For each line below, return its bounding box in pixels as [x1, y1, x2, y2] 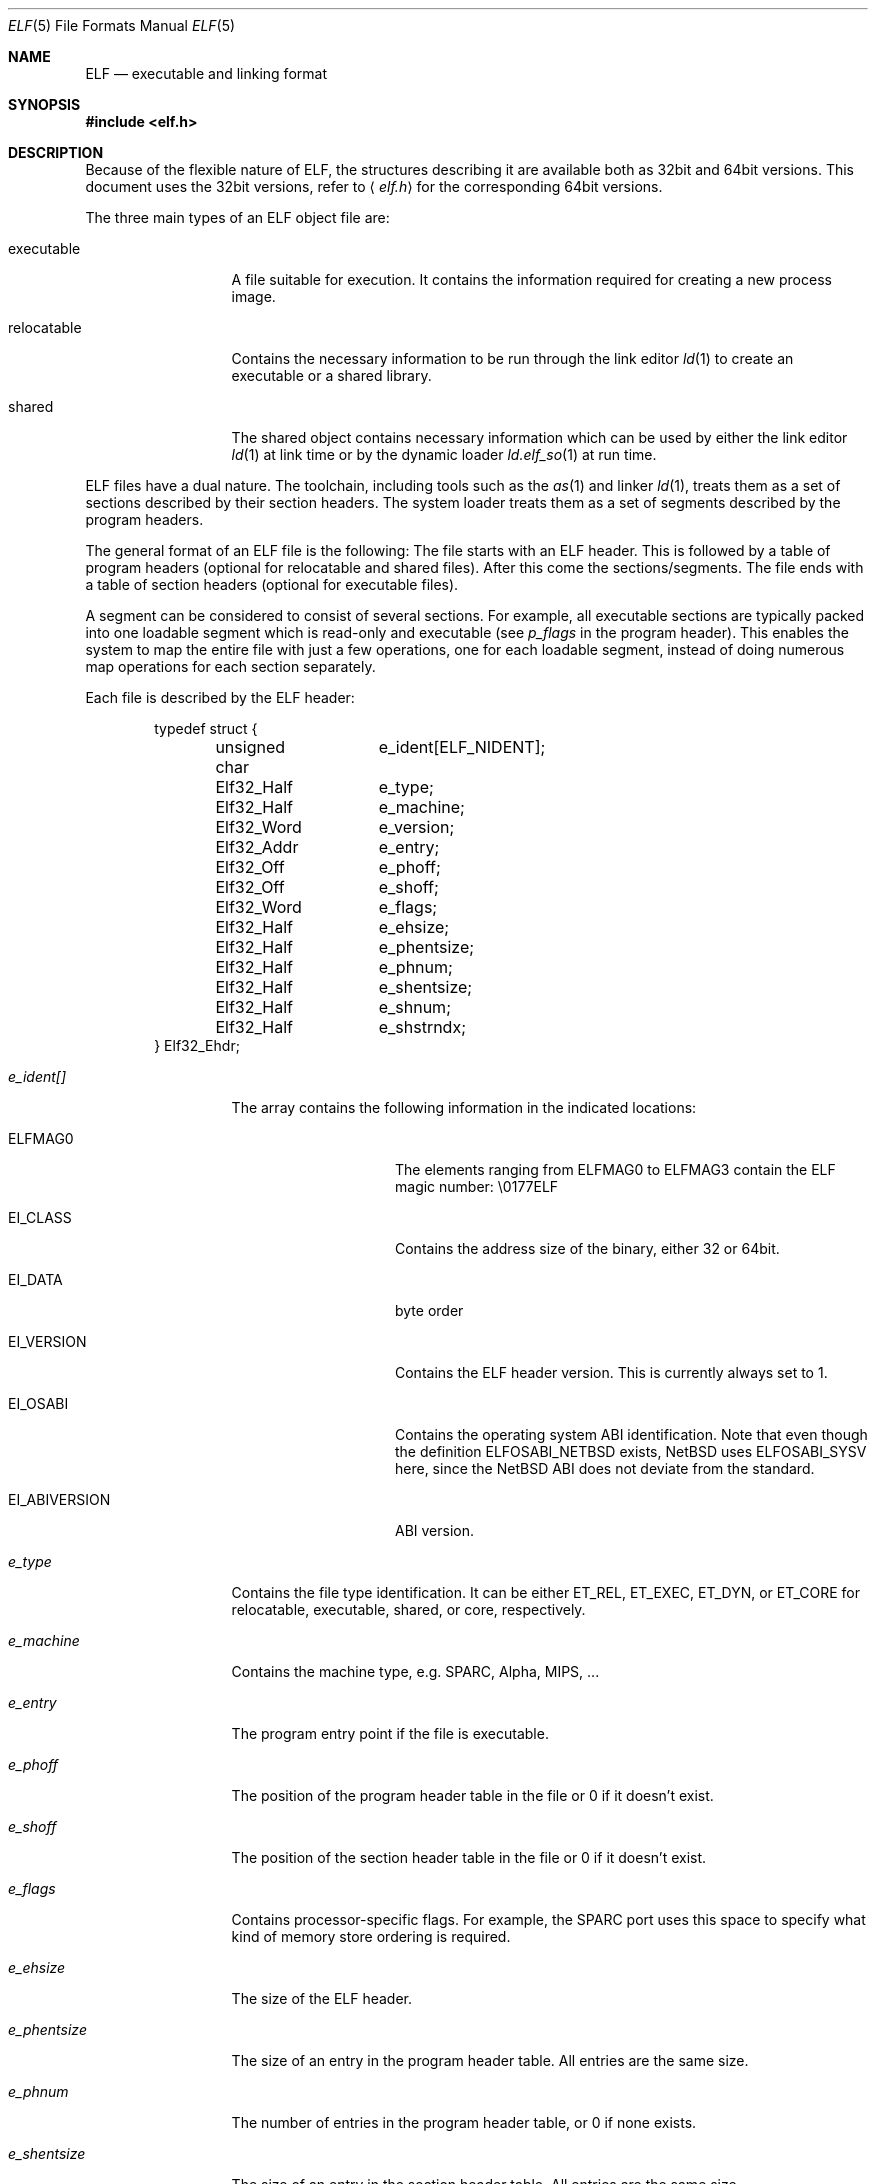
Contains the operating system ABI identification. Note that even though [395, 1426, 868, 1443]
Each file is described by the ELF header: [85, 689, 355, 706]
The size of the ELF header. [231, 1990, 413, 2007]
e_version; [378, 817, 455, 837]
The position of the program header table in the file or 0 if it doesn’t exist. [231, 1787, 714, 1804]
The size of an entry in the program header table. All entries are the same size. [231, 2052, 749, 2069]
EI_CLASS [8, 1209, 72, 1226]
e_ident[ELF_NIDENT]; [378, 737, 546, 757]
